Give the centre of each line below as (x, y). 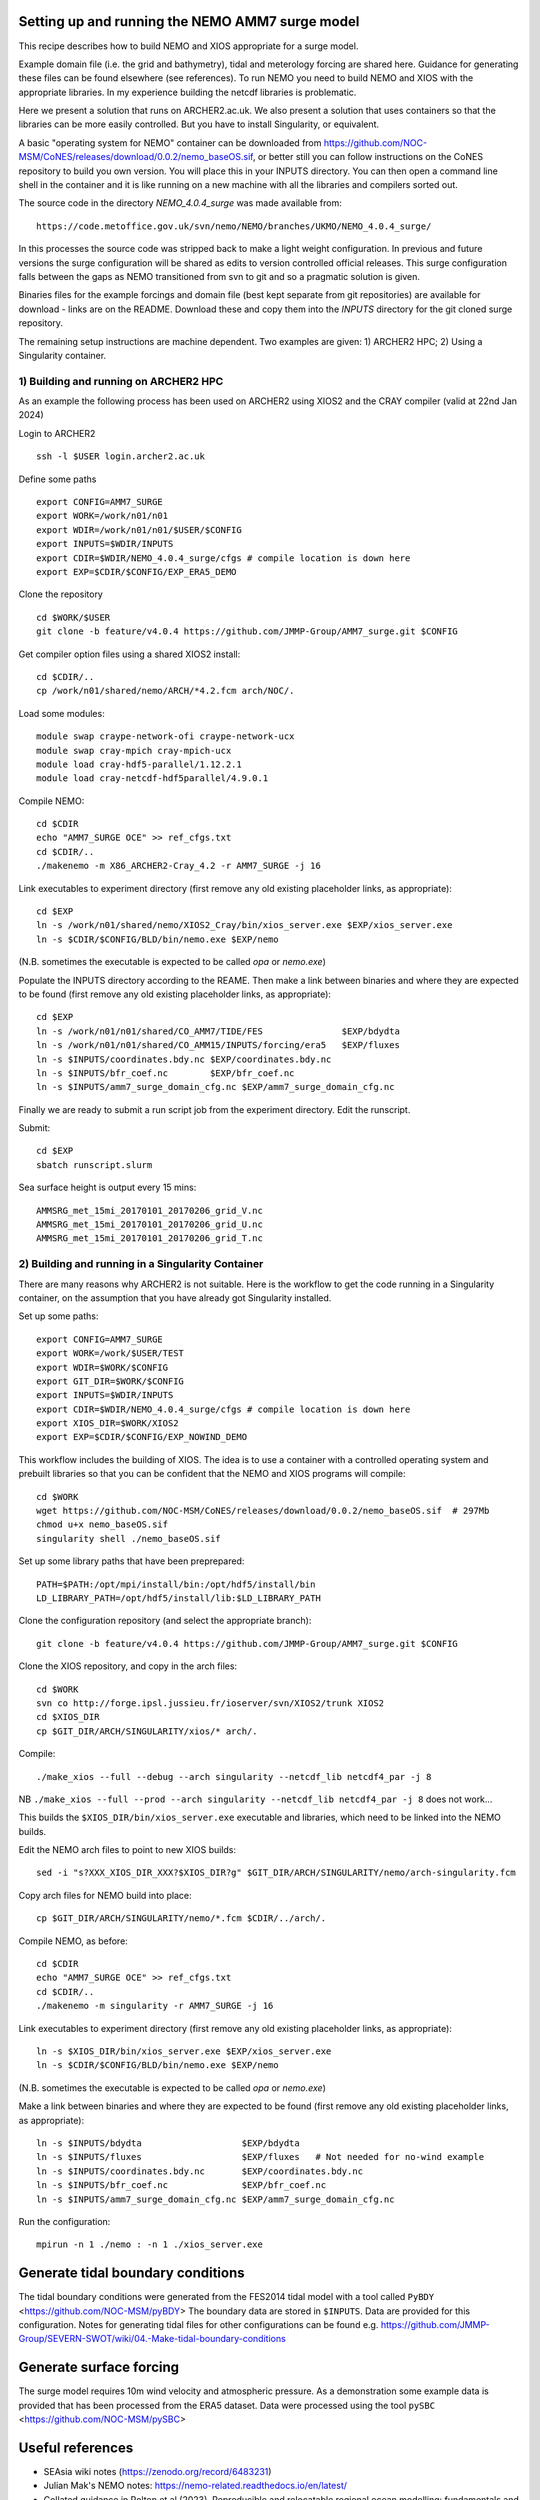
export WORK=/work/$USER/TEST (110, 1353)
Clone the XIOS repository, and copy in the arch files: (128, 1666)
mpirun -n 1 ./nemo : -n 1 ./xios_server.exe (150, 2244)
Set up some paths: (58, 1316)
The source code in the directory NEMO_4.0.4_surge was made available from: (180, 203)
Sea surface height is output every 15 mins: (107, 1187)
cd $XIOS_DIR (68, 1717)
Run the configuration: (64, 2221)
